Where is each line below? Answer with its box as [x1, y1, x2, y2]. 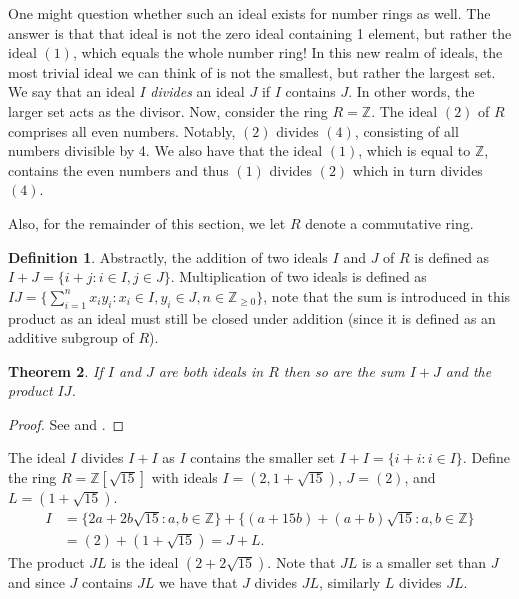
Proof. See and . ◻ [8, 413, 125, 434]
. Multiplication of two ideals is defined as [170, 266, 427, 287]
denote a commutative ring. [305, 212, 474, 233]
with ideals [151, 467, 218, 488]
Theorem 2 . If [8, 360, 103, 381]
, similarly [319, 571, 381, 592]
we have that [158, 571, 238, 592]
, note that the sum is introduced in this [263, 285, 511, 306]
